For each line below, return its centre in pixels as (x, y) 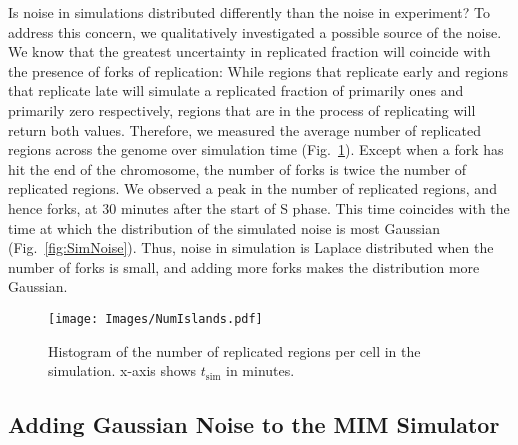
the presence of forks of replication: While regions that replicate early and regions (258, 70)
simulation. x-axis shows (122, 370)
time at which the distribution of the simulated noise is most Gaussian (224, 227)
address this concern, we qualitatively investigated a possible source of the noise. (255, 31)
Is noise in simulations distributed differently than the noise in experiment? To (249, 12)
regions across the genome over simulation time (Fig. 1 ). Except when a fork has (256, 149)
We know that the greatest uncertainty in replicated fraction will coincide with (249, 51)
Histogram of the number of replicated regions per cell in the (234, 350)
